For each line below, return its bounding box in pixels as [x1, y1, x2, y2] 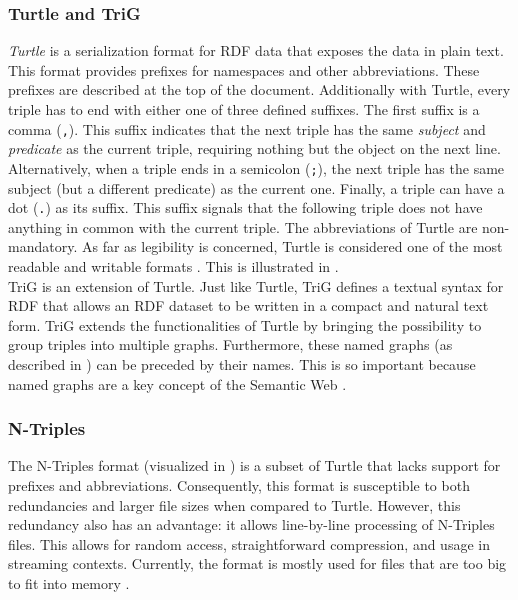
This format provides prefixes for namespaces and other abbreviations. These [8, 59, 480, 80]
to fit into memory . [8, 572, 130, 593]
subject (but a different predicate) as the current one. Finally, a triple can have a [8, 177, 505, 198]
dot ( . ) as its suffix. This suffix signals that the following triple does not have [8, 197, 483, 218]
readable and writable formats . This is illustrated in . [8, 255, 339, 276]
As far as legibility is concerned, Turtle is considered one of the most [81, 236, 503, 257]
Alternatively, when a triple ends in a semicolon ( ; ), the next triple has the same [8, 157, 505, 178]
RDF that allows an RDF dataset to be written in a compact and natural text [8, 295, 489, 316]
